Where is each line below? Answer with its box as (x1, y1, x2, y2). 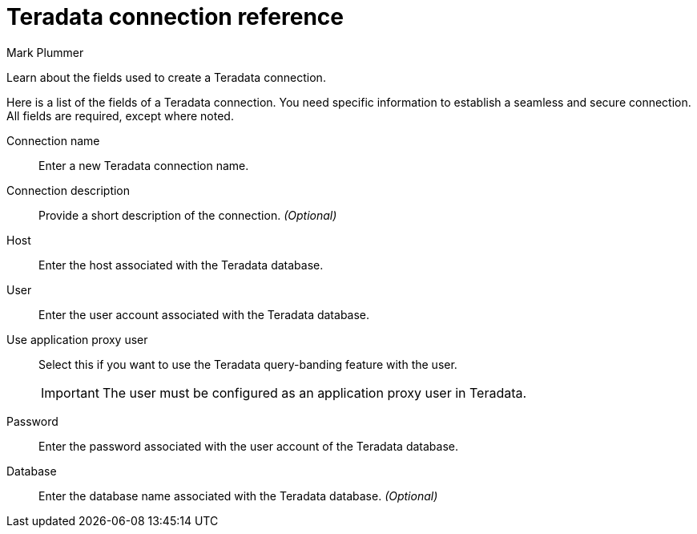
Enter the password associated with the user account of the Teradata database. (38, 439, 459, 453)
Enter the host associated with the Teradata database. (38, 257, 324, 272)
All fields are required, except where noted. (6, 108, 234, 123)
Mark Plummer (6, 45, 84, 59)
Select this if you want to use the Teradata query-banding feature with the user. (38, 357, 457, 371)
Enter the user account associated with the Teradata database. (38, 307, 370, 322)
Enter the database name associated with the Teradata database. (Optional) (38, 488, 438, 503)
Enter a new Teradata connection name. (38, 158, 249, 172)
